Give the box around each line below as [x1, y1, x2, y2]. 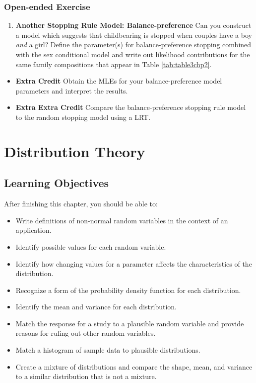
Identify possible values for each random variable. [15, 241, 166, 252]
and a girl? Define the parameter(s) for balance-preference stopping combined [15, 39, 252, 50]
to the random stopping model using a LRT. [15, 111, 151, 122]
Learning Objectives [4, 175, 109, 191]
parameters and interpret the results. [15, 85, 128, 96]
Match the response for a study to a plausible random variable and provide [15, 318, 244, 328]
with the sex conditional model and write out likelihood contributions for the [15, 49, 250, 59]
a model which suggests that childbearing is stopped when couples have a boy [15, 29, 252, 40]
